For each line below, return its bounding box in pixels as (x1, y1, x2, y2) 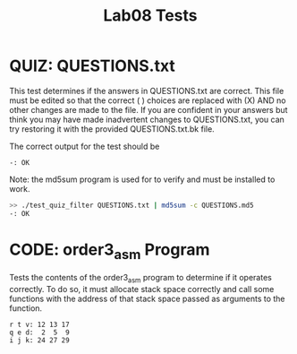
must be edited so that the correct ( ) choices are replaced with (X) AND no (9, 95, 286, 106)
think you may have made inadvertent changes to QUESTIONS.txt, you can (9, 114, 284, 125)
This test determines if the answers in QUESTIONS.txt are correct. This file (9, 85, 284, 96)
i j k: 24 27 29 (9, 336, 70, 345)
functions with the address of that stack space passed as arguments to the (9, 293, 285, 305)
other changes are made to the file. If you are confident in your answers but (9, 104, 288, 115)
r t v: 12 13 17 (9, 320, 70, 330)
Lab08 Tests (102, 5, 199, 26)
